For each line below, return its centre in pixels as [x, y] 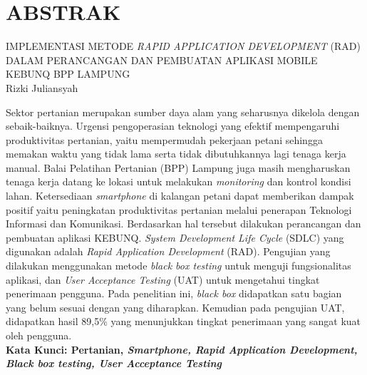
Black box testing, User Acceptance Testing [114, 363]
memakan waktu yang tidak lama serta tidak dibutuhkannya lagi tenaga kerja [176, 154]
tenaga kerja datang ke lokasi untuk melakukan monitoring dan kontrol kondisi [179, 181]
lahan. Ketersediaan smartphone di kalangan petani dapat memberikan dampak [180, 196]
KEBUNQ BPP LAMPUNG [68, 74]
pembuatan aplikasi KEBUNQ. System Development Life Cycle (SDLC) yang [175, 237]
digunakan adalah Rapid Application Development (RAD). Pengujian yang [168, 251]
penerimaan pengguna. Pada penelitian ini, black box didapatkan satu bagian [174, 293]
